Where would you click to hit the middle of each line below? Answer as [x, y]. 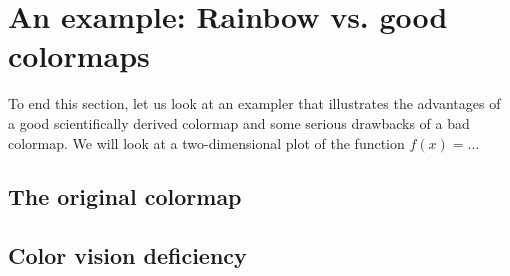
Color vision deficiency [127, 255]
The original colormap [125, 196]
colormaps [79, 55]
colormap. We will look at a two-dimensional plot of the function [206, 142]
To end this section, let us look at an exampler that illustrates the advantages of [254, 103]
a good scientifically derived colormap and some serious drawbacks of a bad [239, 122]
